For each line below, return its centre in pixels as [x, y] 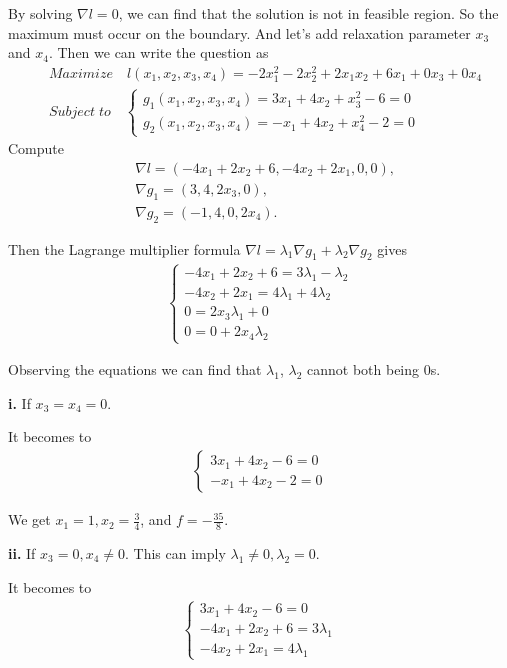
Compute [36, 148]
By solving [40, 13]
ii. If [22, 552]
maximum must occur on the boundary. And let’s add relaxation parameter [239, 32]
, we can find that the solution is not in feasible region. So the [308, 13]
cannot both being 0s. [373, 369]
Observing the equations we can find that [135, 369]
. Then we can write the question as [158, 52]
